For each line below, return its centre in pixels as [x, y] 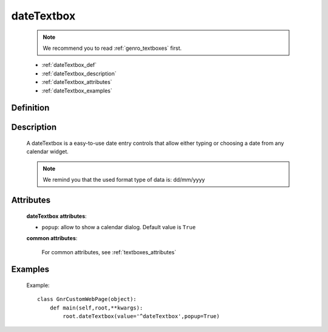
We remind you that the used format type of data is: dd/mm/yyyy [124, 180]
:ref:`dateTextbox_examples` [77, 91]
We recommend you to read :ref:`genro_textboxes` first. [112, 48]
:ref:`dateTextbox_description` [79, 74]
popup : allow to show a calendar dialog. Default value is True [119, 227]
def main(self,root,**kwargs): [96, 308]
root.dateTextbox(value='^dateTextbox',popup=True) [141, 316]
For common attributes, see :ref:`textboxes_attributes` [109, 252]
